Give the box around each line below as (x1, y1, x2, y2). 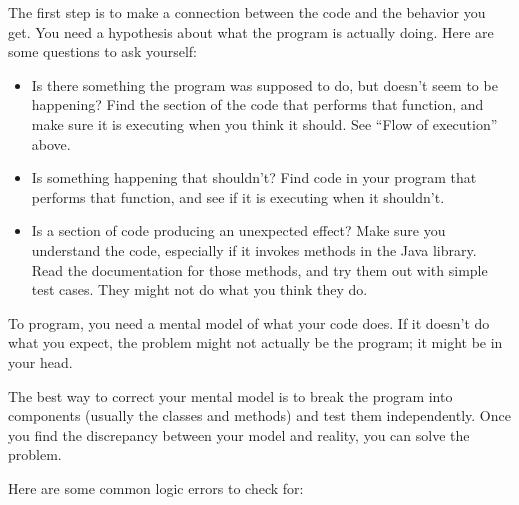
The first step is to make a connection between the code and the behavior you (8, 2, 486, 22)
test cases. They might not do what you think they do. (31, 279, 368, 300)
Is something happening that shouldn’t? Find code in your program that (31, 167, 477, 188)
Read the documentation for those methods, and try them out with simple (31, 259, 488, 280)
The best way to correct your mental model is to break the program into (8, 385, 453, 406)
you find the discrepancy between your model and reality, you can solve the (8, 424, 470, 445)
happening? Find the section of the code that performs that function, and (31, 94, 484, 115)
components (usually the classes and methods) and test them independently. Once (8, 405, 511, 426)
